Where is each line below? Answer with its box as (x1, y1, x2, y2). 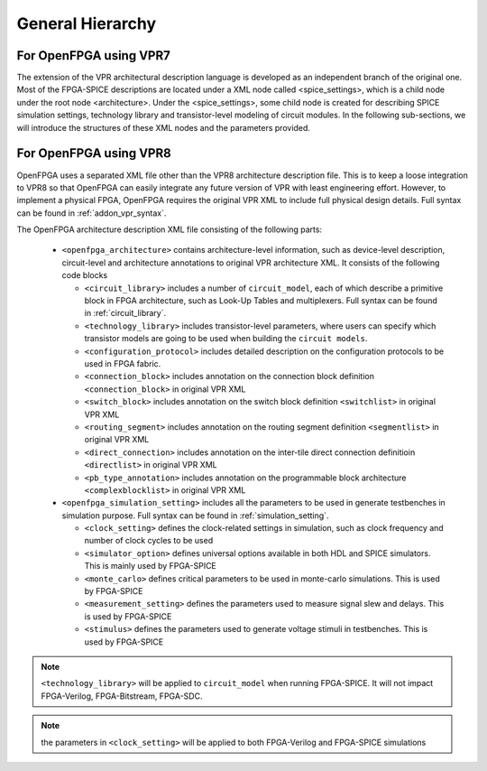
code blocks (61, 270, 108, 281)
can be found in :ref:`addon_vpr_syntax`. (16, 208, 167, 218)
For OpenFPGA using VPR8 (16, 145, 171, 162)
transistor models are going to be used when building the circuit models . (84, 333, 368, 344)
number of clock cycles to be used (84, 535, 214, 546)
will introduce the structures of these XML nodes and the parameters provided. (16, 122, 311, 133)
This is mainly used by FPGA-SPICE (84, 561, 216, 571)
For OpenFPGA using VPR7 (16, 48, 170, 63)
